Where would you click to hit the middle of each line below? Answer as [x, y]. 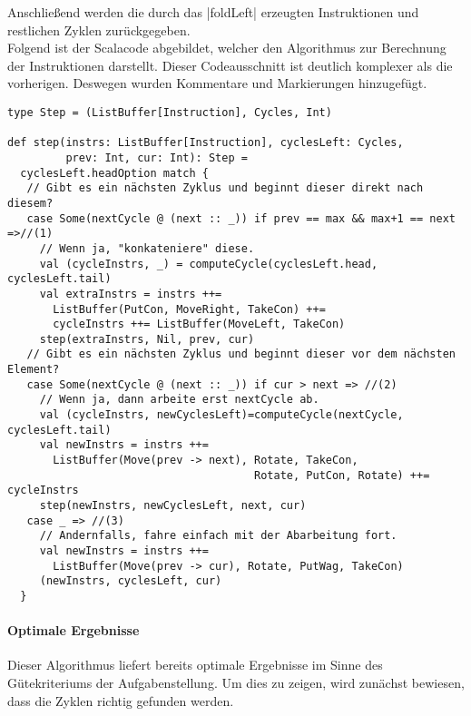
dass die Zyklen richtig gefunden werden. [121, 700]
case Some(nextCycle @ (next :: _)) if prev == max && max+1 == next [241, 218]
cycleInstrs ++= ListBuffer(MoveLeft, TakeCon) [199, 324]
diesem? [30, 203]
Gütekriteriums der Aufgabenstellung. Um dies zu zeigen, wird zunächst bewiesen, [236, 683]
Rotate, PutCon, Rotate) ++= [342, 475]
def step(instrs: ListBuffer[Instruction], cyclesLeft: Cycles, [206, 143]
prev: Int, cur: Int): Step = [157, 157]
